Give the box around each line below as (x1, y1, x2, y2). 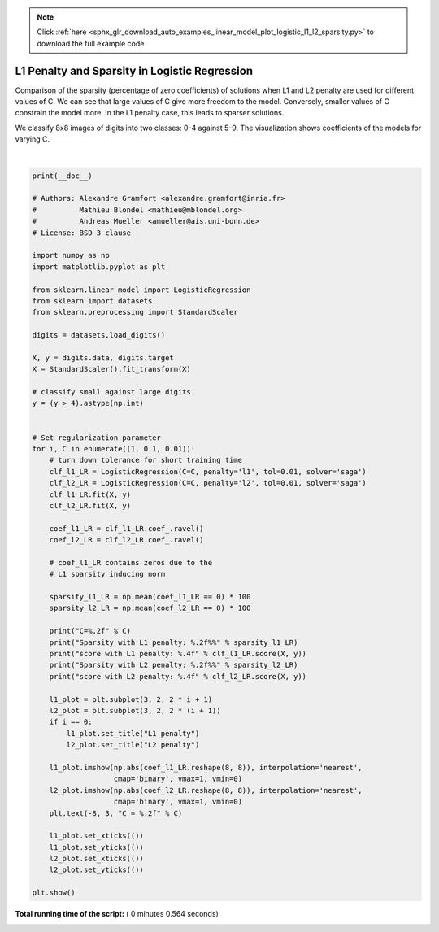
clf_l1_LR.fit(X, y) (49, 490, 132, 499)
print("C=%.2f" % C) (49, 626, 132, 636)
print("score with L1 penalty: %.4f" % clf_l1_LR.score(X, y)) (49, 649, 307, 659)
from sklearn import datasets (32, 296, 153, 305)
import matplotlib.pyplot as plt (32, 262, 166, 272)
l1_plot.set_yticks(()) (49, 843, 144, 851)
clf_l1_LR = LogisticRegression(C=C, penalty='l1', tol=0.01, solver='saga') (49, 467, 367, 476)
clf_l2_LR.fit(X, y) (49, 501, 132, 510)
